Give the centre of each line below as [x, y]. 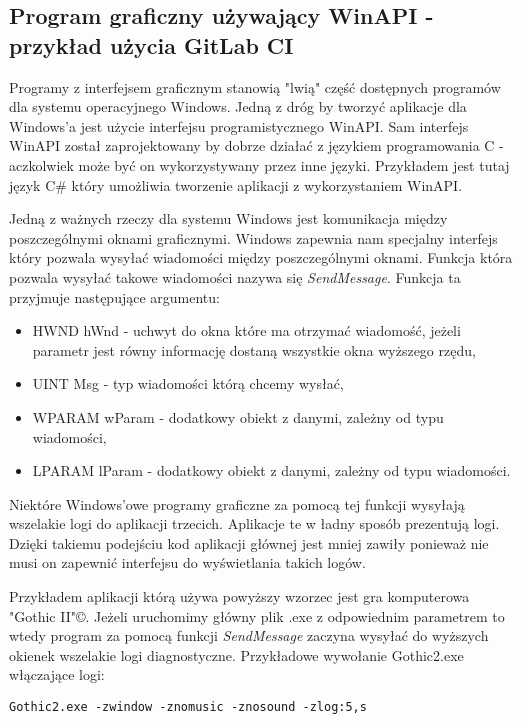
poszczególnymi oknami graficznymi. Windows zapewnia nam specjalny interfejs [253, 237]
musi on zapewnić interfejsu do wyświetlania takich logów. [187, 562]
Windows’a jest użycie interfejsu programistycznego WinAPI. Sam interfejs [239, 125]
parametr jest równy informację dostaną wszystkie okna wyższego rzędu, [254, 349]
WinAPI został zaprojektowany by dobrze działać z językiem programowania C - [256, 145]
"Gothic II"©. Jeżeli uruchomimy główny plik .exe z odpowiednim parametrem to [257, 615]
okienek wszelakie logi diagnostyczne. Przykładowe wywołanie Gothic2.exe [236, 654]
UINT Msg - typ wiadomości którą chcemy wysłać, [188, 383]
